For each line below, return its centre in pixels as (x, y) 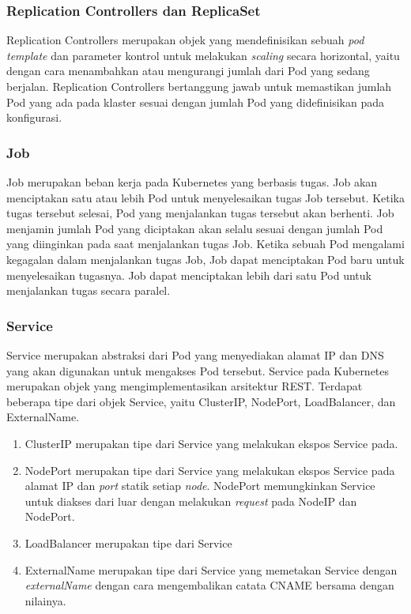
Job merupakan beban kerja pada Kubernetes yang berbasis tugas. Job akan (192, 182)
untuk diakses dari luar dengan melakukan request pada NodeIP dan (191, 501)
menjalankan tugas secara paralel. (89, 290)
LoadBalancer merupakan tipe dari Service (128, 542)
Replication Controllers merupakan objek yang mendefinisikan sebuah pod (185, 40)
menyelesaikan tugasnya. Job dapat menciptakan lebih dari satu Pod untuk (189, 275)
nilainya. (45, 600)
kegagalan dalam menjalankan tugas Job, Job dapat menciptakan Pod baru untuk (205, 259)
